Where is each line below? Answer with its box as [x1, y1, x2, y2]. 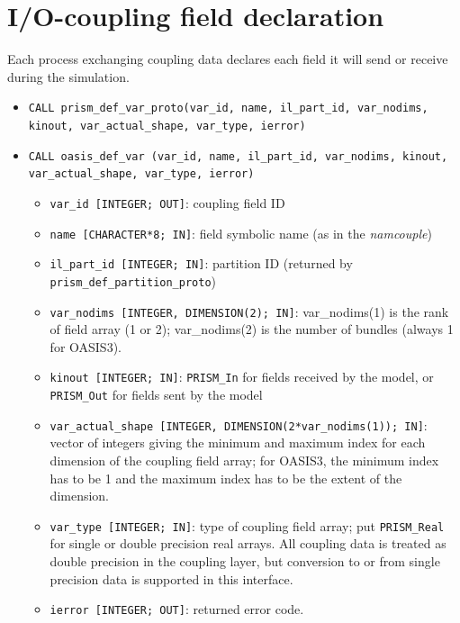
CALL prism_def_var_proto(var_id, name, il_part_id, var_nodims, [28, 102, 428, 115]
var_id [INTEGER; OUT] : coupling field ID [50, 193, 285, 212]
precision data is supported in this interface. [50, 569, 293, 588]
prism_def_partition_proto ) [50, 271, 217, 290]
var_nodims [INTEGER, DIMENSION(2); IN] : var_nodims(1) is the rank [50, 302, 449, 321]
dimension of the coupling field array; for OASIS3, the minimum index [50, 450, 439, 469]
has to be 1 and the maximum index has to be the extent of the [50, 468, 402, 487]
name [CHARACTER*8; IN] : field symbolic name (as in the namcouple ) [50, 223, 432, 242]
